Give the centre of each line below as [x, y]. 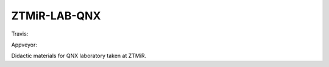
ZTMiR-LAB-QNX [56, 16]
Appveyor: [24, 45]
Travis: [20, 34]
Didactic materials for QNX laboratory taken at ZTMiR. [79, 56]
